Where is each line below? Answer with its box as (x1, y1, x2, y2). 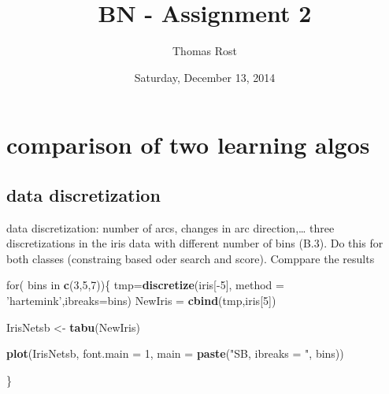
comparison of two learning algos (6, 128, 370, 161)
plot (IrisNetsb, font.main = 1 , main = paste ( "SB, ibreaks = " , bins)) (6, 345, 344, 362)
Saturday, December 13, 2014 (134, 69, 276, 85)
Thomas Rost (172, 43, 237, 59)
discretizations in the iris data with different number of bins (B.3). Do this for (6, 235, 383, 251)
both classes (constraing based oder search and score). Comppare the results (6, 250, 375, 266)
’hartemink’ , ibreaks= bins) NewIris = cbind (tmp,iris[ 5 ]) (6, 292, 276, 309)
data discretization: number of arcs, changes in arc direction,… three (6, 219, 335, 236)
